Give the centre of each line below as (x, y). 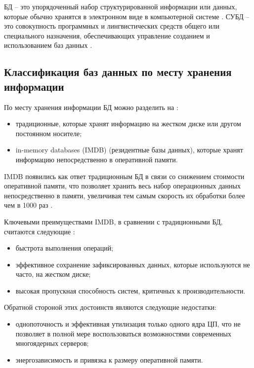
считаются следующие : (40, 231)
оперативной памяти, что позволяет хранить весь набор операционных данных (122, 186)
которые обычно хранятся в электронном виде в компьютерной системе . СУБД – (127, 16)
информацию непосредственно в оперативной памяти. (97, 159)
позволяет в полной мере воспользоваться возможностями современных (124, 333)
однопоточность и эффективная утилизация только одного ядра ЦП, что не (128, 324)
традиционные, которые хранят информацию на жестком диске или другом (128, 124)
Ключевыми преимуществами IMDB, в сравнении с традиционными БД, (113, 221)
